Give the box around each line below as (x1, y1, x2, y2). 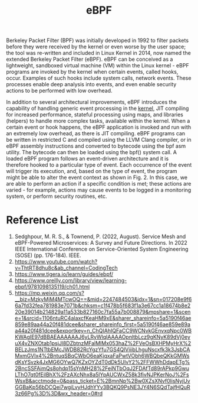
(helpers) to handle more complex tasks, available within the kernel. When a (6, 118, 190, 125)
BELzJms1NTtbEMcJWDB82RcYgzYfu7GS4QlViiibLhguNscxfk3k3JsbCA (14, 346, 190, 353)
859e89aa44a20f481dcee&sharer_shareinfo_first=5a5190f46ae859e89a (14, 321, 190, 328)
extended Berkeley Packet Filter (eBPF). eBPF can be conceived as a (6, 56, 173, 63)
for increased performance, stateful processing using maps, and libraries (6, 111, 184, 118)
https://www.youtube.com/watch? (14, 258, 98, 265)
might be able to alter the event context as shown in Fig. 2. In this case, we (6, 174, 187, 181)
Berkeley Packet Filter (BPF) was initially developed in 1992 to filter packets (6, 37, 189, 44)
